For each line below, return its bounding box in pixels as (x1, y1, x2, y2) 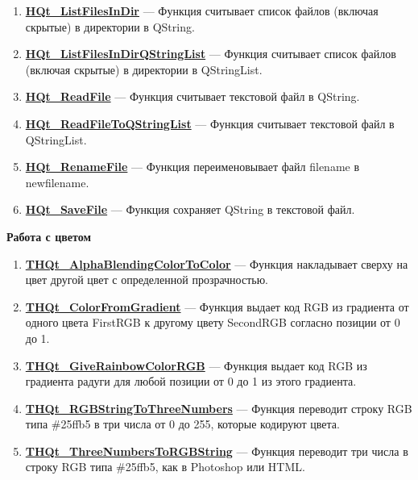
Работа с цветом (6, 227, 91, 244)
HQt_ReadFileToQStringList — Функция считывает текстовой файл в (25, 115, 395, 131)
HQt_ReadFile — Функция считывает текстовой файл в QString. (25, 88, 360, 105)
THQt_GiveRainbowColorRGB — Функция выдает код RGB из (25, 357, 367, 374)
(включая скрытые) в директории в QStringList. (25, 61, 263, 77)
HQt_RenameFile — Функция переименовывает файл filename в (25, 158, 360, 175)
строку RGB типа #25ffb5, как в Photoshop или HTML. (25, 458, 305, 475)
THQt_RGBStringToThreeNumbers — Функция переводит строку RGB (25, 399, 412, 416)
